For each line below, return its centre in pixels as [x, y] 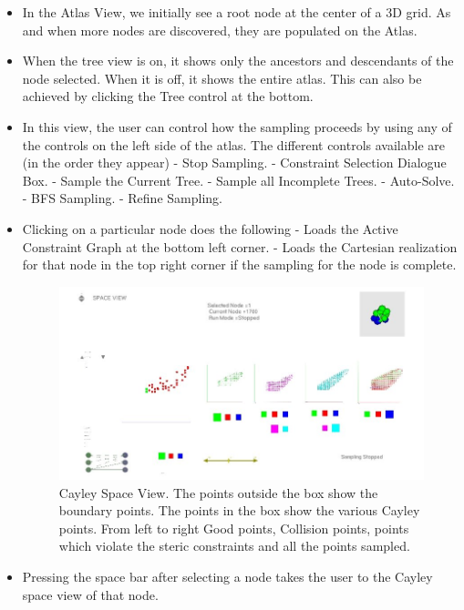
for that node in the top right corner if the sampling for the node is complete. [239, 264]
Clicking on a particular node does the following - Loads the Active [210, 228]
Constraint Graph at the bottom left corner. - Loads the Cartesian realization [240, 246]
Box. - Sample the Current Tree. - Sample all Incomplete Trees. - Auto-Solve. [238, 180]
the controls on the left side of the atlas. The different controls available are [233, 144]
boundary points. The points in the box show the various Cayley [239, 510]
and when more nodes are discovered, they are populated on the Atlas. [220, 30]
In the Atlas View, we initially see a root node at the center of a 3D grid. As [237, 12]
